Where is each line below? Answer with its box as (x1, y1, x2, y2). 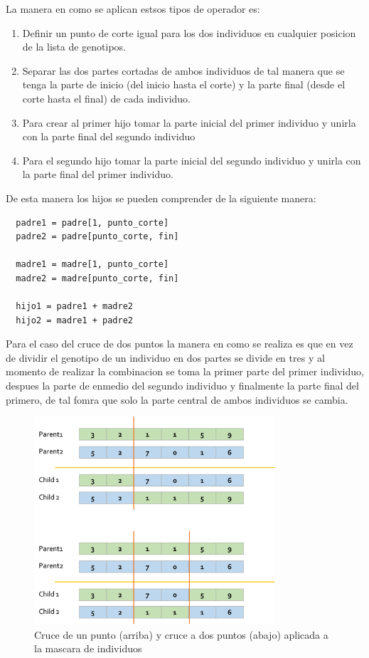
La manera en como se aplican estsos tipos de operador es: (6, 1, 260, 16)
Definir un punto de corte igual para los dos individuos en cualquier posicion (22, 25, 356, 40)
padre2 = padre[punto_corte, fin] (16, 231, 179, 242)
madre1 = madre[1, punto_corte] (16, 259, 169, 270)
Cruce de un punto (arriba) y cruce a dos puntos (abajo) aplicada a (34, 627, 328, 642)
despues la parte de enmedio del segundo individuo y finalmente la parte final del (6, 378, 359, 393)
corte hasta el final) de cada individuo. (22, 90, 191, 105)
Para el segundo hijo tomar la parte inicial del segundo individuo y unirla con (22, 152, 361, 167)
